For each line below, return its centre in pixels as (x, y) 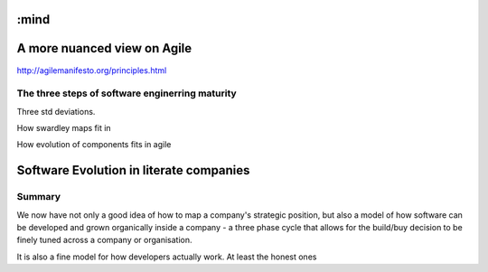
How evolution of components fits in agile (94, 145)
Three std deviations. (56, 111)
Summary (39, 197)
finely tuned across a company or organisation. (105, 240)
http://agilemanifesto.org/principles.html (92, 70)
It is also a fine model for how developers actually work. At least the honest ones (167, 257)
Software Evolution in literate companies (133, 170)
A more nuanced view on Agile (104, 48)
